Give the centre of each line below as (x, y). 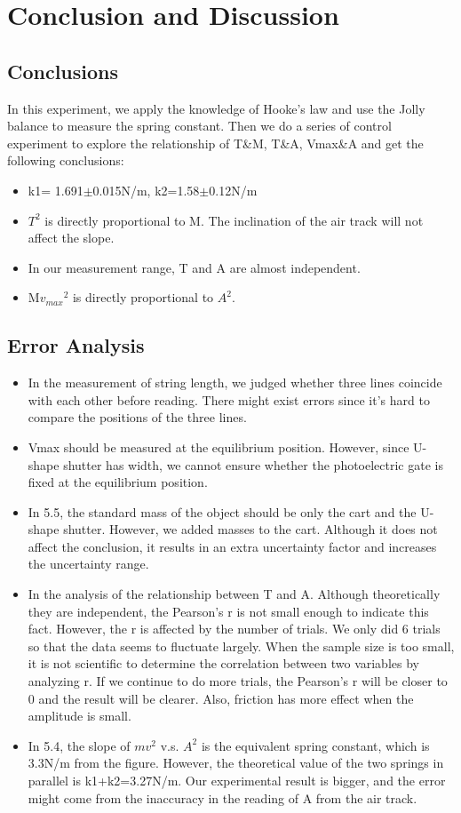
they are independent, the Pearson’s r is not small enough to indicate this (228, 611)
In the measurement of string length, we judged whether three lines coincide (235, 383)
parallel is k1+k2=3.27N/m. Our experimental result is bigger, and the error (237, 780)
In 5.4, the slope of (79, 745)
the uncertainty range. (88, 564)
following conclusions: (66, 160)
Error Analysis (76, 345)
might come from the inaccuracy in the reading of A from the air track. (223, 797)
